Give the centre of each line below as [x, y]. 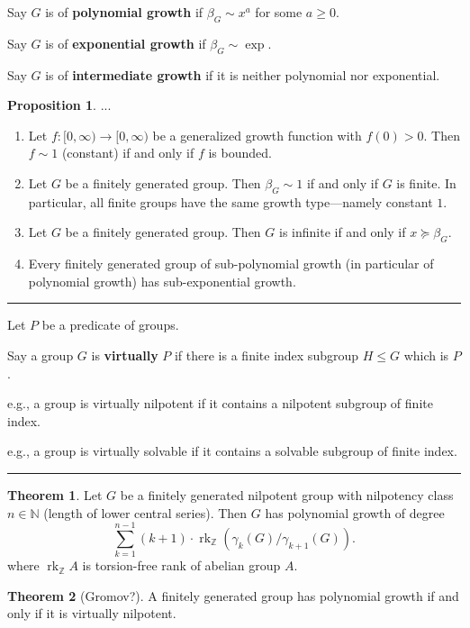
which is [426, 355]
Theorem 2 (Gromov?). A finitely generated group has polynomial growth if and [233, 595]
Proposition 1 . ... [59, 105]
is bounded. [240, 153]
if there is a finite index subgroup [267, 355]
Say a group [41, 355]
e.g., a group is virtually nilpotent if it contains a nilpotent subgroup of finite [220, 403]
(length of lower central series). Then [145, 512]
